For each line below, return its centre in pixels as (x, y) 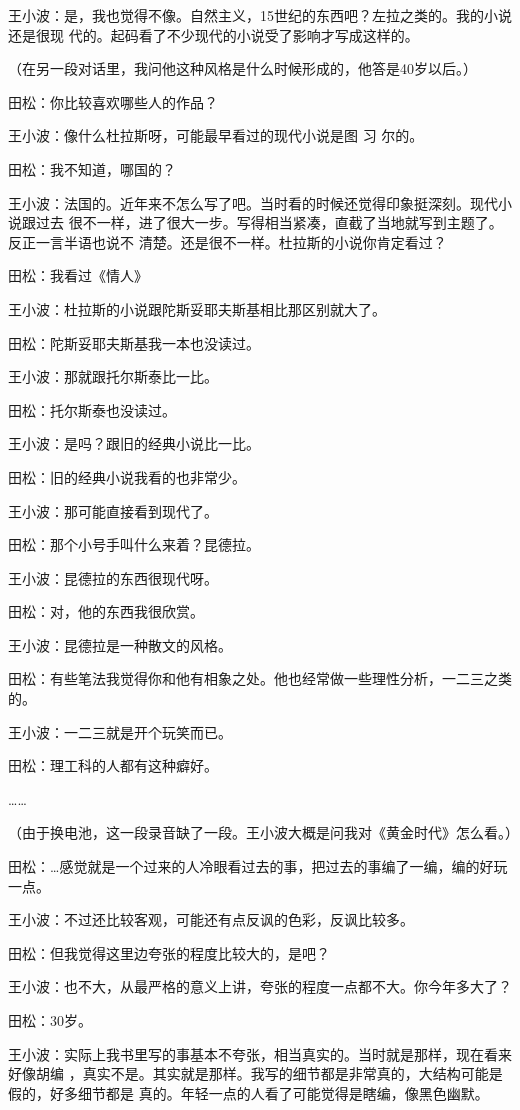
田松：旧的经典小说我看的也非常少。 (127, 476)
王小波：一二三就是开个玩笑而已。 (120, 731)
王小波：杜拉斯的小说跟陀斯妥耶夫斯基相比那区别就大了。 (197, 308)
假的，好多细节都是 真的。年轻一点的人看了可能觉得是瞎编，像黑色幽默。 (248, 1092)
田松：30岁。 (50, 1020)
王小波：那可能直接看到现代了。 (113, 510)
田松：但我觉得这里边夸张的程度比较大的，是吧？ (169, 952)
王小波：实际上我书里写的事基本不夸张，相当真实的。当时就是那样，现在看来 (260, 1053)
